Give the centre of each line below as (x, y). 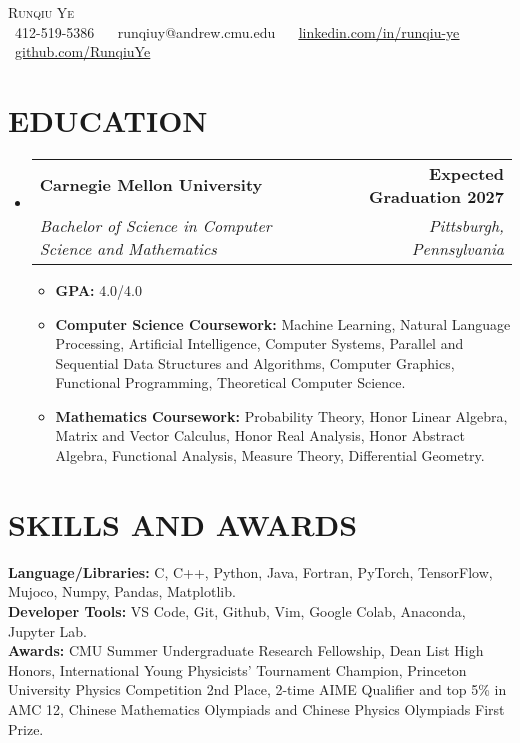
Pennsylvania (457, 248)
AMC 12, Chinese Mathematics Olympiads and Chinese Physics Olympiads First (256, 708)
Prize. (26, 728)
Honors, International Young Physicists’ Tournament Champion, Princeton (237, 669)
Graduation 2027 (436, 196)
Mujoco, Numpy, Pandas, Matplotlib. (122, 591)
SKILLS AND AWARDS (183, 523)
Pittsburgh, (466, 225)
